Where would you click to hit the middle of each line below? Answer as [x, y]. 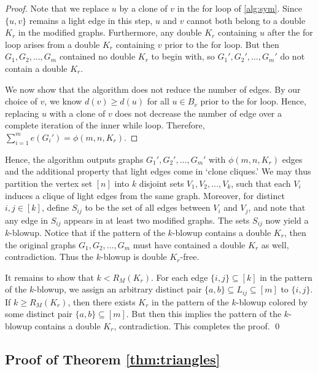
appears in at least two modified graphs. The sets [157, 220]
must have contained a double [189, 244]
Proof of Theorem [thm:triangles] [113, 359]
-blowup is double [134, 257]
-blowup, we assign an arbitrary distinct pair [118, 289]
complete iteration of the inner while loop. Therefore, [105, 125]
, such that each [261, 183]
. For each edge [179, 277]
